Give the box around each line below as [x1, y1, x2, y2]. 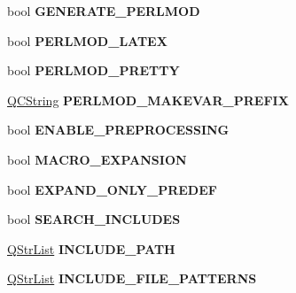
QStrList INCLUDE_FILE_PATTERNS [7, 269, 257, 288]
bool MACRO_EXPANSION [7, 150, 187, 168]
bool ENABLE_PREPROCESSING [7, 120, 230, 139]
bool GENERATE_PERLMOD [7, 2, 200, 19]
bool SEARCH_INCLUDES [7, 210, 181, 228]
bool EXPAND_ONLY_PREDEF [7, 180, 217, 198]
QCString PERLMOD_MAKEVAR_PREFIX [7, 90, 289, 109]
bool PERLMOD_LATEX [7, 31, 167, 50]
